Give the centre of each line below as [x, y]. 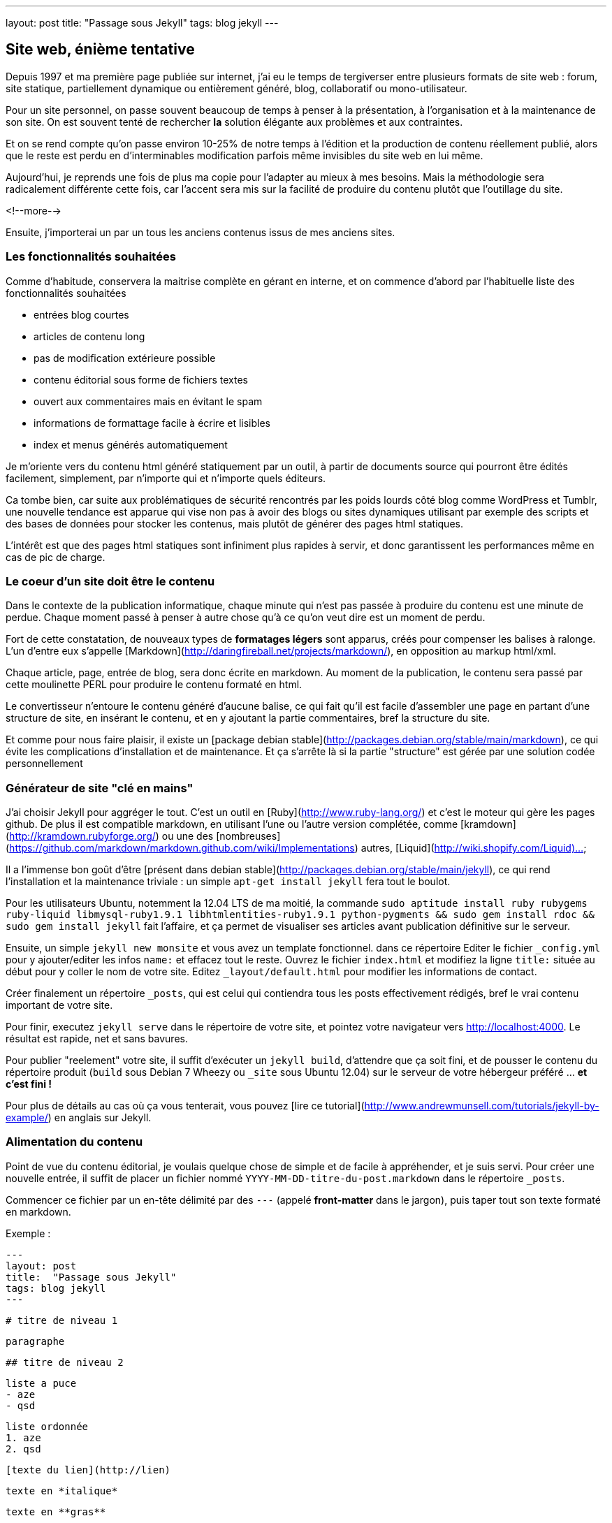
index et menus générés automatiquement [131, 444]
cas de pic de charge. [56, 557]
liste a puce [41, 1383]
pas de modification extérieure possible [125, 358]
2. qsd [23, 1449]
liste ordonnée [47, 1426]
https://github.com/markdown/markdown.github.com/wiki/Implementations [182, 848]
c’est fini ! [29, 1084]
